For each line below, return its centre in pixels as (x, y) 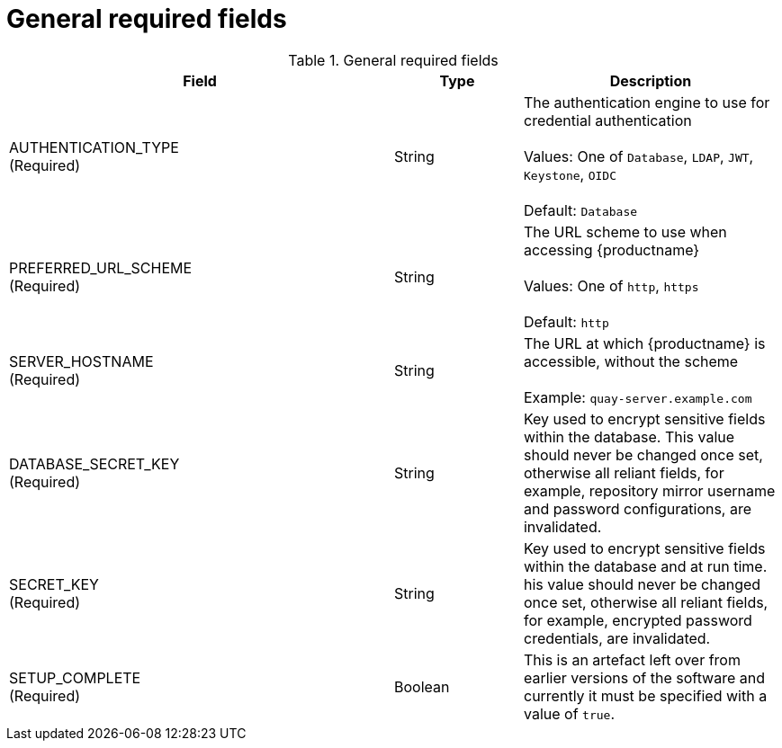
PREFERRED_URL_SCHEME (101, 267)
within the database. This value (629, 436)
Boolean (422, 686)
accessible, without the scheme (631, 361)
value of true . (569, 713)
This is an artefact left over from (632, 659)
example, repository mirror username (649, 490)
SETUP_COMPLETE (75, 677)
